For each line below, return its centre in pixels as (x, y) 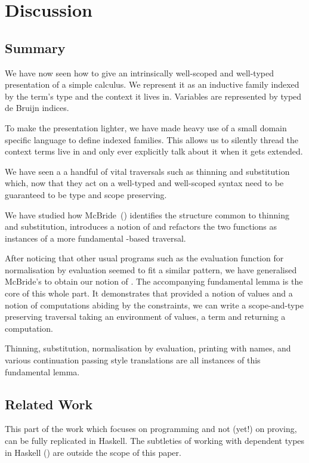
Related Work (49, 404)
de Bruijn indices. (37, 108)
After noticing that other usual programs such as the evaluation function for (144, 258)
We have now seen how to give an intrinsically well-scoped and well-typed (139, 72)
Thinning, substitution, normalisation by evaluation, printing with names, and (148, 348)
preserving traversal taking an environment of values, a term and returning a (145, 317)
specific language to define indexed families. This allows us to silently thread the (152, 139)
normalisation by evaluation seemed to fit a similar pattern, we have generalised (151, 269)
